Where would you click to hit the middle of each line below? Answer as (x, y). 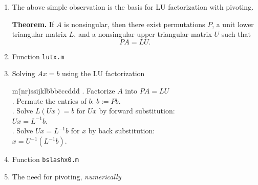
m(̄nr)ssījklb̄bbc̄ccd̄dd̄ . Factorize (63, 91)
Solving (24, 73)
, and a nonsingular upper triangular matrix (143, 34)
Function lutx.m (38, 56)
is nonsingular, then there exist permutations (135, 24)
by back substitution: (122, 131)
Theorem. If (33, 24)
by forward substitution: (137, 111)
